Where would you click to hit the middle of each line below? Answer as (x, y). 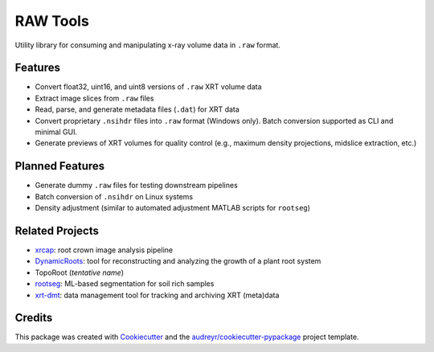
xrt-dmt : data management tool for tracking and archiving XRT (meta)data (157, 295)
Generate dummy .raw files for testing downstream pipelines (137, 186)
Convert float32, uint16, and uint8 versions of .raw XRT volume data (148, 87)
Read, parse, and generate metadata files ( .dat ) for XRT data (137, 109)
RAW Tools (52, 21)
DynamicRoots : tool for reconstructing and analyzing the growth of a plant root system (178, 261)
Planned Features (60, 166)
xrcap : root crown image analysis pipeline (104, 250)
